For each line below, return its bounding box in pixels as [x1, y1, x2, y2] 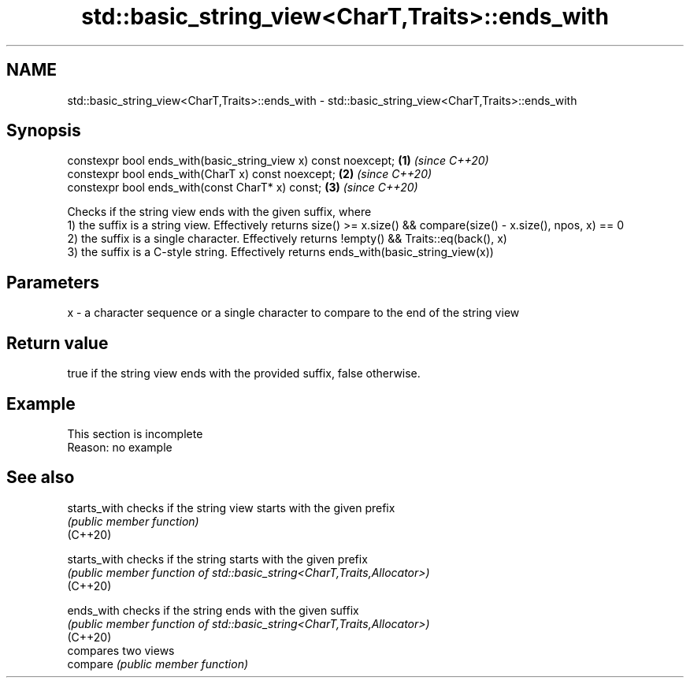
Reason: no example [67, 440, 172, 454]
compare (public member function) [67, 656, 249, 671]
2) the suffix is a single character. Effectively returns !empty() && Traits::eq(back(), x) [67, 232, 507, 246]
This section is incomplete [67, 426, 203, 441]
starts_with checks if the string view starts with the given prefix [67, 500, 395, 515]
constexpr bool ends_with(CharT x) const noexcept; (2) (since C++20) [67, 167, 432, 181]
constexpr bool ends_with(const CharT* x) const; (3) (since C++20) [67, 180, 418, 195]
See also [6, 467, 75, 488]
